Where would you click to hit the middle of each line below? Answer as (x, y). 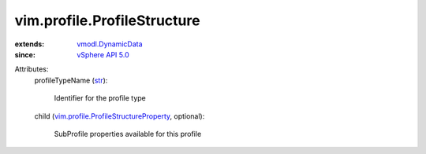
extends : (30, 44)
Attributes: (32, 69)
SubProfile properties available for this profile (128, 134)
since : (25, 54)
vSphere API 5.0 (103, 54)
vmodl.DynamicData (110, 44)
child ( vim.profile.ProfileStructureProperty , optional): (120, 116)
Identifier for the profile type (100, 98)
